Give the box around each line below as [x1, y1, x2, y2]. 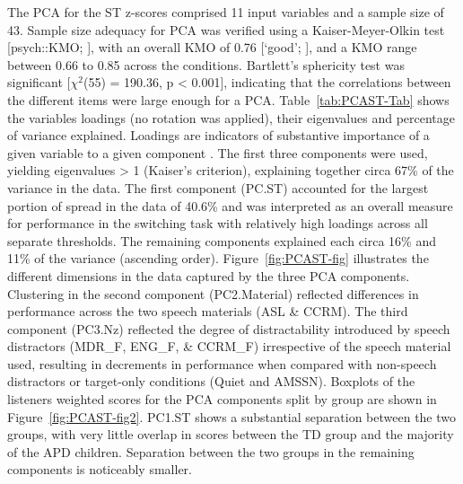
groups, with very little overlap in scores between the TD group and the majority [7, 425, 454, 444]
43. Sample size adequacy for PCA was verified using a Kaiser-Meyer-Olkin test [7, 20, 445, 39]
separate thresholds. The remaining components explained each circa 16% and [7, 231, 437, 250]
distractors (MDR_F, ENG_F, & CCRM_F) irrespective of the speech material [7, 337, 451, 356]
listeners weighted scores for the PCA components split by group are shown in [7, 390, 437, 409]
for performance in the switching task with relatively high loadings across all [7, 214, 428, 233]
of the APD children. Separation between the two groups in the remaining [7, 442, 415, 461]
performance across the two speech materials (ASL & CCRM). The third [7, 302, 408, 321]
